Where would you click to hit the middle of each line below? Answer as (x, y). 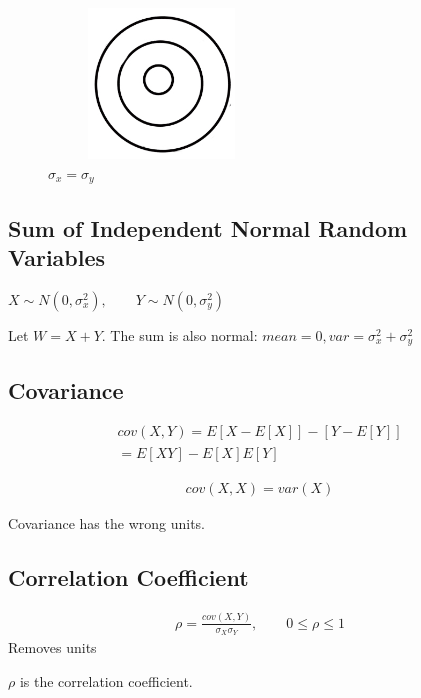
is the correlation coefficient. (106, 680)
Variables (57, 257)
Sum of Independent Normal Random (208, 227)
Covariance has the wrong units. (107, 522)
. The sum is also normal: (179, 334)
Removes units (52, 646)
